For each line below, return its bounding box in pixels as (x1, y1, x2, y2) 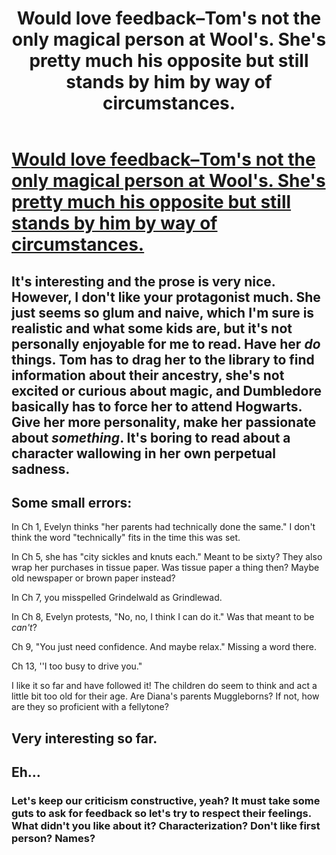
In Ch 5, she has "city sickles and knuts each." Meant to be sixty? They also (11, 551, 323, 563)
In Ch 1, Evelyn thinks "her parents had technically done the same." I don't (11, 521, 316, 533)
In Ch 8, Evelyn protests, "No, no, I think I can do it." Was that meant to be (11, 611, 315, 623)
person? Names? (11, 832, 96, 846)
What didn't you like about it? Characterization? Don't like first (11, 819, 321, 833)
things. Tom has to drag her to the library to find (11, 351, 315, 368)
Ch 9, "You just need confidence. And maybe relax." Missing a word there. (11, 641, 317, 653)
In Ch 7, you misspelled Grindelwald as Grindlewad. (11, 592, 223, 604)
